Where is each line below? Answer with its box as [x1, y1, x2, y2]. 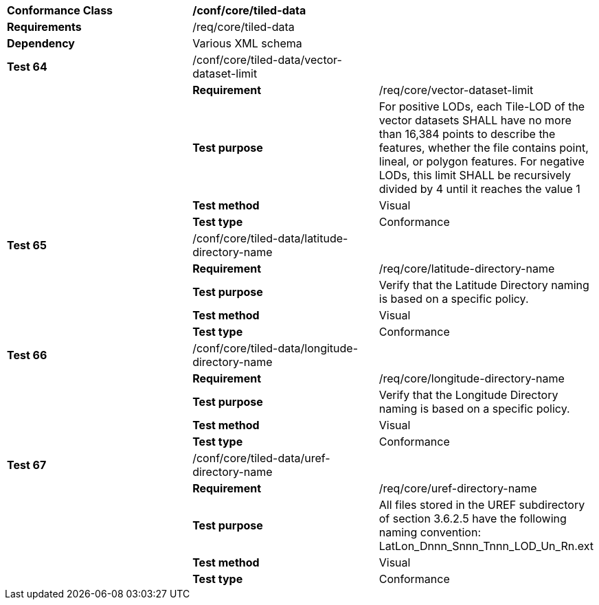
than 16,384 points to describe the [378, 127, 556, 141]
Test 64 [7, 60, 47, 73]
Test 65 [7, 238, 47, 252]
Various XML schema [192, 36, 302, 50]
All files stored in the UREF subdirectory [378, 498, 585, 512]
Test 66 [7, 348, 47, 362]
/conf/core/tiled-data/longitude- [192, 341, 359, 355]
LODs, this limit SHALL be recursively [378, 168, 571, 182]
